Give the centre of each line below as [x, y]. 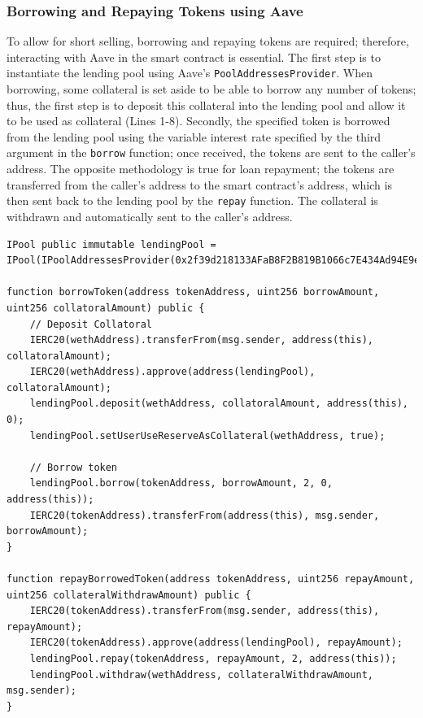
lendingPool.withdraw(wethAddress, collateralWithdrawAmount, [202, 674]
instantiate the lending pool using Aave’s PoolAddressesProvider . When [190, 73]
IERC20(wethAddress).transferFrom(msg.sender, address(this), [202, 340]
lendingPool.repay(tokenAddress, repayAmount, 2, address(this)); [213, 658]
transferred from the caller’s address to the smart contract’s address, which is [199, 184]
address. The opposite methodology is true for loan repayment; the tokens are [201, 169]
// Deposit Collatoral [91, 324]
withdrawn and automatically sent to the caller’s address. [150, 216]
